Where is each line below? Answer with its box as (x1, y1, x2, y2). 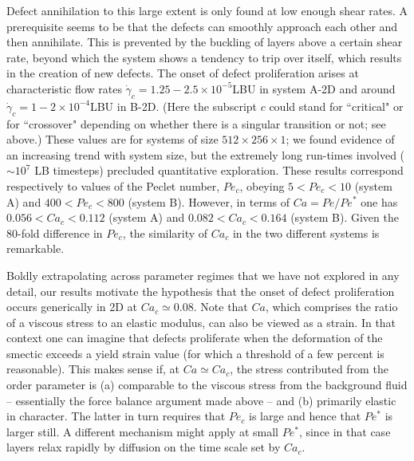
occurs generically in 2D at (6, 298, 138, 315)
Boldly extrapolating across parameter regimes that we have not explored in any (6, 266, 400, 283)
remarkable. (6, 240, 65, 257)
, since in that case (298, 423, 391, 439)
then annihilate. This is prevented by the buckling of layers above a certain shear (6, 33, 403, 50)
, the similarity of (122, 224, 208, 241)
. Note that (193, 298, 248, 315)
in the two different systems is (232, 224, 380, 241)
